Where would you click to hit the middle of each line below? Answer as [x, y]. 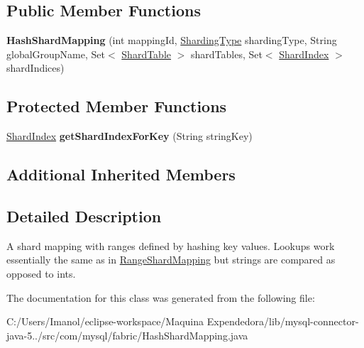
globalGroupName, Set [56, 54]
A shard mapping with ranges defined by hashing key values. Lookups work [171, 245]
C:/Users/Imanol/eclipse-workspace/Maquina [105, 321]
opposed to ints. [41, 273]
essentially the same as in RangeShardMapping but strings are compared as [171, 260]
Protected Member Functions [117, 106]
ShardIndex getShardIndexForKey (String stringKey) [129, 136]
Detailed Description [84, 216]
